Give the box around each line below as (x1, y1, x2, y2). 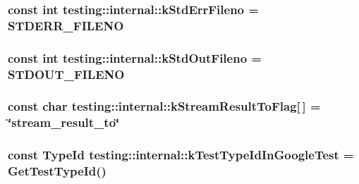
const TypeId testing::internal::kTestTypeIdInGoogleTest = (8, 146, 354, 164)
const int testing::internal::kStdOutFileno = (8, 49, 262, 66)
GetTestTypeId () (8, 162, 107, 180)
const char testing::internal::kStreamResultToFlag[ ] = (8, 97, 321, 115)
